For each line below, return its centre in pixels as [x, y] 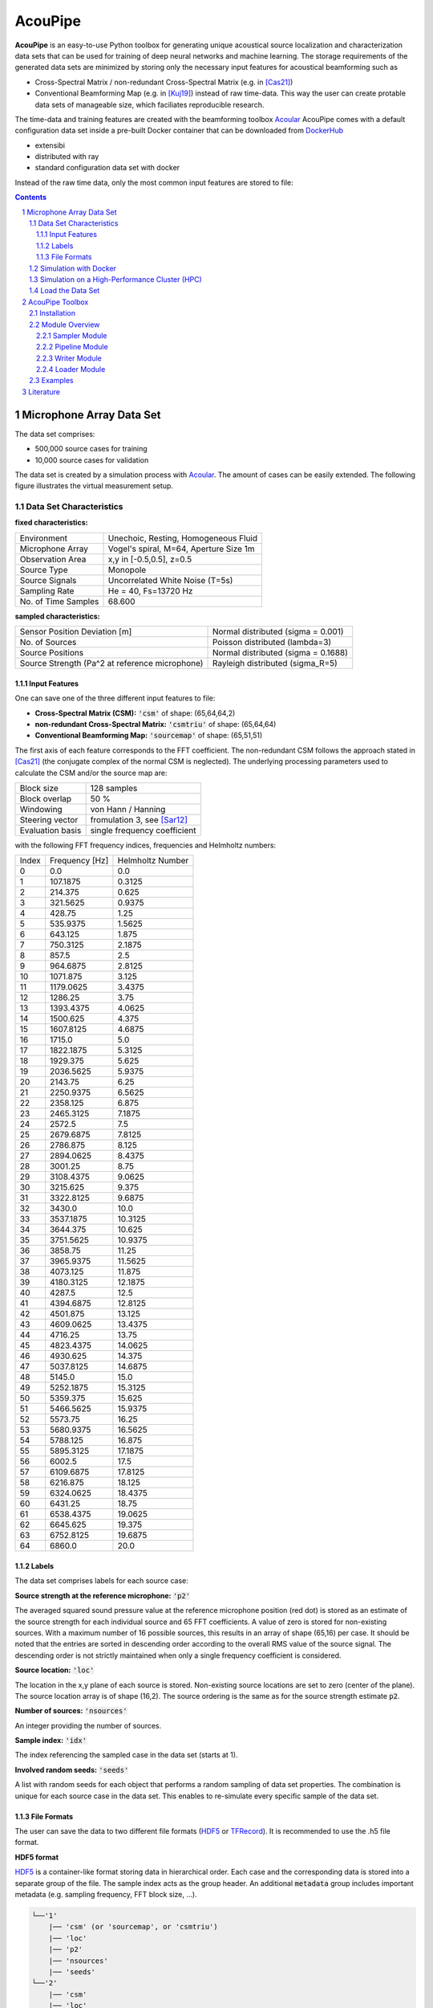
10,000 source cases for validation [92, 460]
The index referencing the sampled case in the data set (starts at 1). [126, 1755]
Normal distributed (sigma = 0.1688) [280, 653]
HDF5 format [37, 1857]
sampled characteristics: [57, 616]
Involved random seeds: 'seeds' [72, 1769]
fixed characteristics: [51, 523]
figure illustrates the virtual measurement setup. [94, 486]
